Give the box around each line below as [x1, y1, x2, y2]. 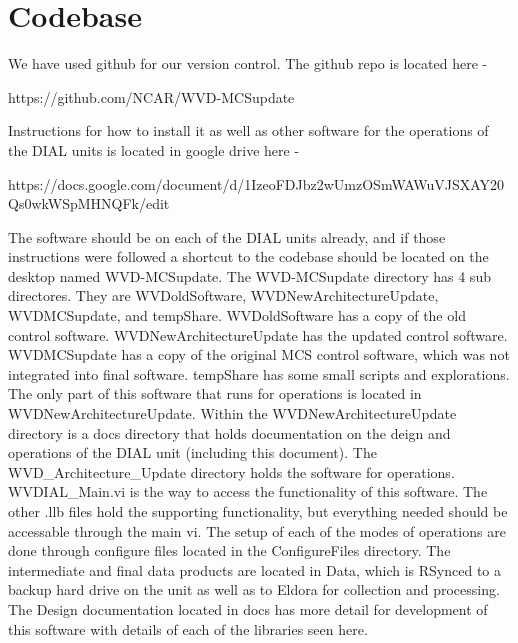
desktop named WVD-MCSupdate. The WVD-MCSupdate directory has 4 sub [8, 265, 491, 286]
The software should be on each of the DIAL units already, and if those [8, 226, 446, 247]
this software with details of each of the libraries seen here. [8, 618, 368, 639]
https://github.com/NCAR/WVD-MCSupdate [8, 86, 295, 107]
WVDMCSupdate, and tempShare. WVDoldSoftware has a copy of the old [8, 305, 466, 326]
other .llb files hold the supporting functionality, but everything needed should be [8, 501, 508, 521]
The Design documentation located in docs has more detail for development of [8, 598, 488, 619]
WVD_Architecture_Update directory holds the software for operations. [8, 461, 455, 482]
